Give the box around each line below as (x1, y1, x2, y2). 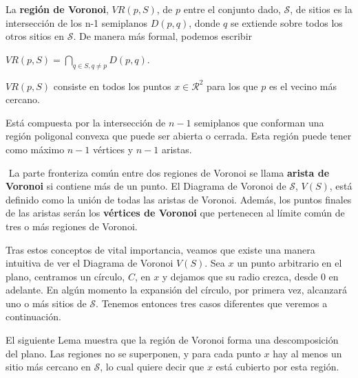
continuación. (6, 309, 61, 324)
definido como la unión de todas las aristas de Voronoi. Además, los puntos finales (6, 192, 352, 206)
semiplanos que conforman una (194, 115, 324, 129)
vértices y (93, 142, 134, 156)
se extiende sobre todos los (231, 15, 343, 30)
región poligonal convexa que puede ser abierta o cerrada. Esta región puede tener (6, 129, 352, 143)
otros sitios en (6, 29, 65, 43)
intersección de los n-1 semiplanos (6, 15, 148, 30)
